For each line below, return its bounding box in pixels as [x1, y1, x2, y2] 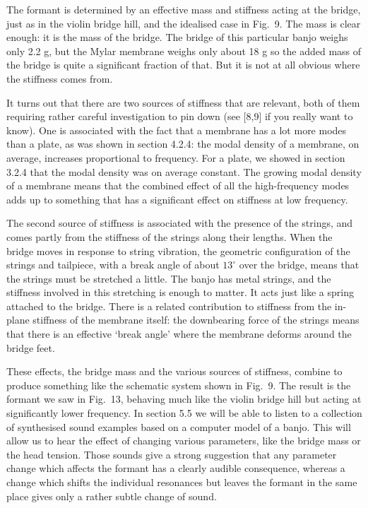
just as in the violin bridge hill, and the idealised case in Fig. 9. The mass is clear [6, 16, 361, 30]
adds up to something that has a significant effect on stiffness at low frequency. [6, 191, 348, 206]
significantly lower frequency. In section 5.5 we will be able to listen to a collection [6, 406, 362, 420]
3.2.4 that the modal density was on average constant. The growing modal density [6, 164, 362, 179]
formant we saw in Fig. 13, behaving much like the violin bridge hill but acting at [6, 391, 362, 406]
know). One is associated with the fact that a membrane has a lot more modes [6, 122, 347, 137]
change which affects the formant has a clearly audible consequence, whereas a [6, 461, 345, 475]
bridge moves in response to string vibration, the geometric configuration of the [6, 243, 350, 258]
